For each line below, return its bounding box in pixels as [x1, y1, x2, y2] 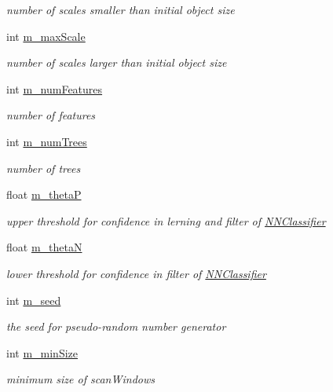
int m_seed [6, 291, 61, 308]
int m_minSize [6, 344, 79, 361]
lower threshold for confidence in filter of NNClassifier [6, 265, 266, 281]
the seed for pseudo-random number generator [6, 318, 226, 335]
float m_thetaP [6, 186, 82, 203]
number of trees [6, 159, 81, 176]
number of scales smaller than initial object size [6, 2, 235, 17]
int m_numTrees [6, 133, 87, 149]
